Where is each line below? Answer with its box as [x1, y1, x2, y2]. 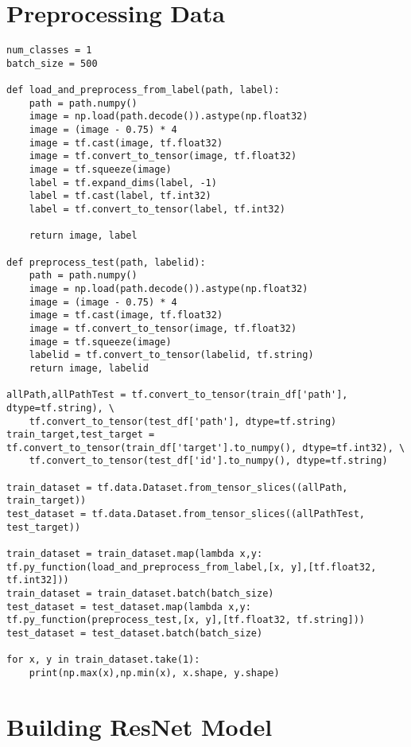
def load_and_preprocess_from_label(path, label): [6, 84, 280, 96]
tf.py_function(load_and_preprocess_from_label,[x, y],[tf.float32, [6, 561, 377, 573]
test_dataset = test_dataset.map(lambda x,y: [6, 601, 251, 613]
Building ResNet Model [6, 710, 273, 742]
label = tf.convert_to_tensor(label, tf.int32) [29, 204, 285, 215]
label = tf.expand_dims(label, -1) [29, 177, 217, 189]
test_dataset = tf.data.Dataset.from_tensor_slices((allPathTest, [6, 508, 366, 520]
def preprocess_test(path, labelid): [6, 256, 206, 268]
